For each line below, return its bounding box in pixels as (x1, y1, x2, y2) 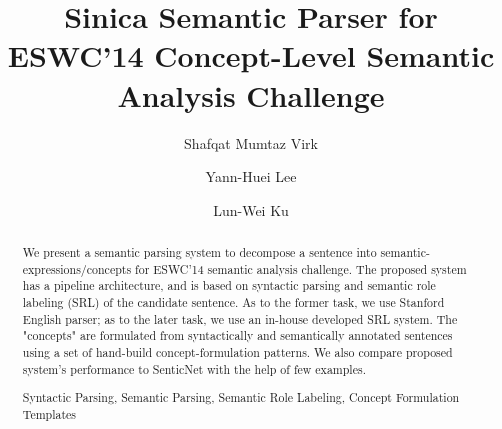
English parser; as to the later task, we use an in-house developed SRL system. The (22, 310, 458, 327)
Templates (22, 405, 77, 422)
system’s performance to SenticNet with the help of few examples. (22, 360, 366, 377)
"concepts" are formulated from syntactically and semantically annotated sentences (22, 327, 453, 344)
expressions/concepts (22, 260, 132, 277)
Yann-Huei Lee (205, 166, 297, 187)
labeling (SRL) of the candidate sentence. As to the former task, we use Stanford (22, 294, 445, 311)
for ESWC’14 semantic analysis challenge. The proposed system (135, 260, 467, 277)
